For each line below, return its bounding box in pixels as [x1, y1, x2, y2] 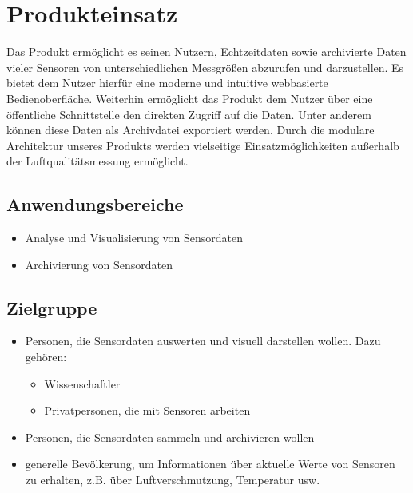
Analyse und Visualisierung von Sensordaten [25, 229, 244, 246]
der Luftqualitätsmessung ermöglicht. [6, 153, 189, 169]
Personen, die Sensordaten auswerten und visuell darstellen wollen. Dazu [25, 332, 381, 349]
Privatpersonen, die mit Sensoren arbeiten [44, 402, 251, 419]
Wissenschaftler [44, 375, 121, 392]
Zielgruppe [6, 295, 97, 320]
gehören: [25, 348, 67, 365]
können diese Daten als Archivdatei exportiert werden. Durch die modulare [6, 121, 375, 138]
